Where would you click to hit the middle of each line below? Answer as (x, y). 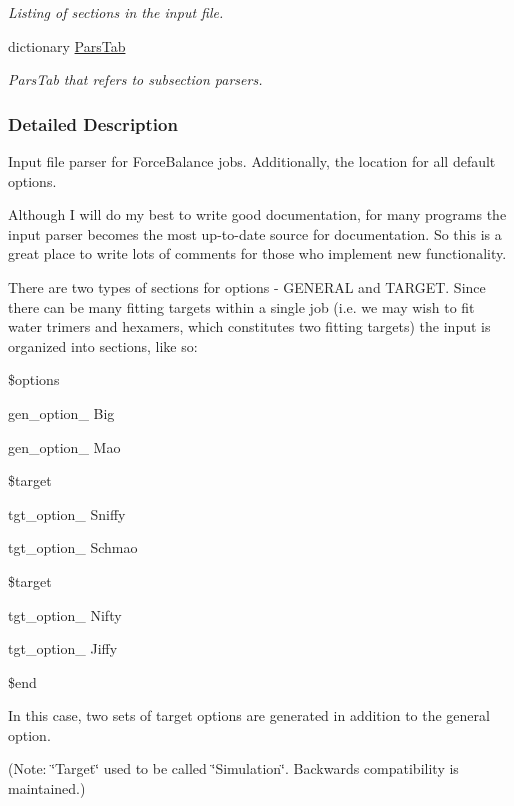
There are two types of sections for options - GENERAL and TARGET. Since (247, 286)
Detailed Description (93, 123)
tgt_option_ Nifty (65, 614)
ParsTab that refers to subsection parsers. (135, 79)
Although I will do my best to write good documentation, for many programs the (257, 214)
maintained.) (47, 788)
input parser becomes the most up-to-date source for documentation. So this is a (255, 233)
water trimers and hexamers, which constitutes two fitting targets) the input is (249, 326)
